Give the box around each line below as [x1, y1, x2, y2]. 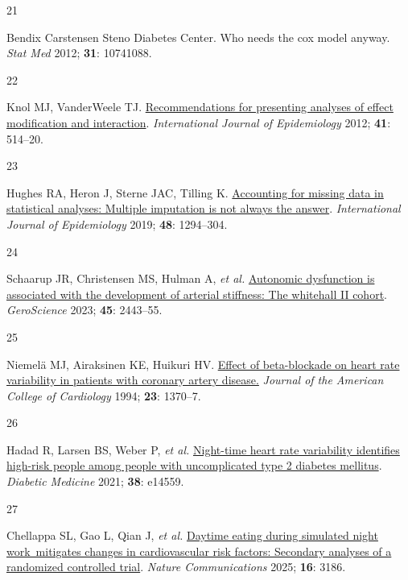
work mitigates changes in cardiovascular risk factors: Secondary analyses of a [6, 542, 392, 559]
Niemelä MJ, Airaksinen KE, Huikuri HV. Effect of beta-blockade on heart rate [6, 355, 400, 372]
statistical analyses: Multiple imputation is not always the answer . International [6, 200, 401, 217]
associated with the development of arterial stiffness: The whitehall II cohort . [6, 285, 387, 302]
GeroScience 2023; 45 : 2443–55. [6, 301, 163, 318]
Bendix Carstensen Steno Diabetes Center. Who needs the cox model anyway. [6, 28, 390, 45]
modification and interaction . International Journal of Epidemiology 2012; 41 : [6, 114, 391, 130]
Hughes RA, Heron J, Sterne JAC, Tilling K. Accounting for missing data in [6, 184, 384, 201]
